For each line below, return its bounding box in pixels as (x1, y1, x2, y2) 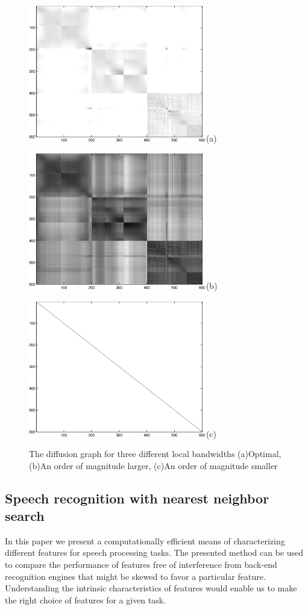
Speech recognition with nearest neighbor (5, 488, 269, 507)
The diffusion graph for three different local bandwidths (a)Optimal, (29, 447, 281, 460)
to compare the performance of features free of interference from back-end (5, 558, 277, 571)
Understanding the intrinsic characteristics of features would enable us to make (5, 582, 297, 594)
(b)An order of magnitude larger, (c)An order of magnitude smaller (29, 459, 278, 472)
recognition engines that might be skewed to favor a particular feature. (5, 570, 266, 582)
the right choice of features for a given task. (5, 593, 166, 606)
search (5, 506, 45, 525)
